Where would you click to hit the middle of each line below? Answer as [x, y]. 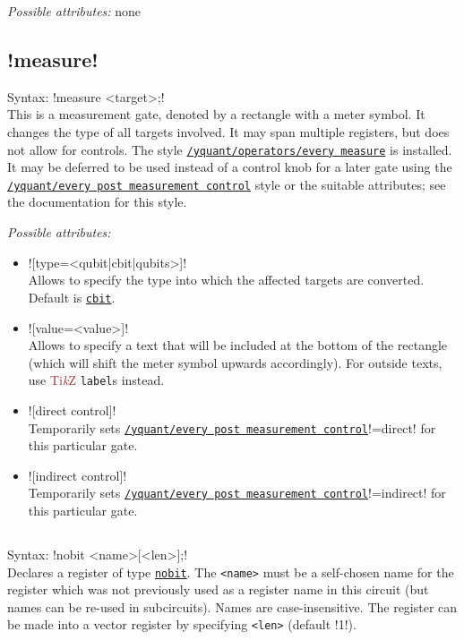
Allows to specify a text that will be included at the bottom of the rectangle [238, 345]
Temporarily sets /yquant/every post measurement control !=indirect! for [237, 493]
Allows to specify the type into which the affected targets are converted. [226, 280]
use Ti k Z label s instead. [96, 380]
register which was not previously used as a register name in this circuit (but [218, 589]
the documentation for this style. [97, 202]
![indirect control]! [77, 475]
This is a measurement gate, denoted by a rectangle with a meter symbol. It [216, 114]
